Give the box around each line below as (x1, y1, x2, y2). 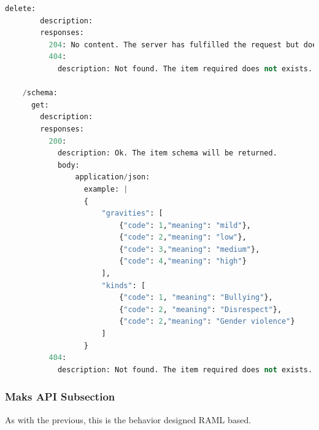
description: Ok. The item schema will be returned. (57, 149, 277, 158)
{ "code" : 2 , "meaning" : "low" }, (119, 233, 247, 242)
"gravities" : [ (101, 209, 163, 218)
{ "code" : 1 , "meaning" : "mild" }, (119, 221, 251, 230)
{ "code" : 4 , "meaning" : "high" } (119, 257, 247, 266)
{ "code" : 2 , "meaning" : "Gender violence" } (119, 317, 295, 326)
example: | (83, 184, 128, 193)
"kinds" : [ (101, 281, 146, 290)
